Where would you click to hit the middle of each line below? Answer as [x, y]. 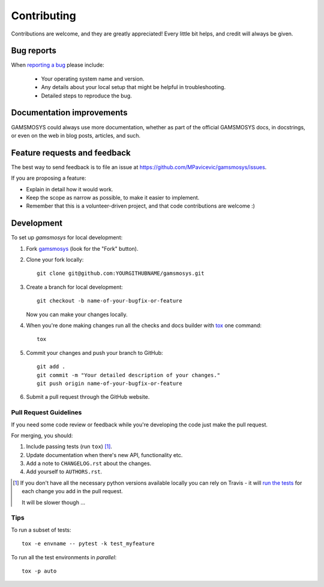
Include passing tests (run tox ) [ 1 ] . [69, 447]
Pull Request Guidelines [46, 413]
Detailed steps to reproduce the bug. [86, 96]
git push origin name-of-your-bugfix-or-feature [109, 383]
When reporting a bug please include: [58, 65]
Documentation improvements [69, 113]
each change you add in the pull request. [72, 491]
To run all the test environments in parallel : [64, 557]
